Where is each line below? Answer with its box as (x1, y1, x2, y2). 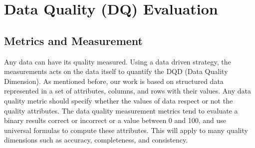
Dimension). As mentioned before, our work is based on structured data (4, 75, 224, 86)
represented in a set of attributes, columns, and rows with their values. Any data (4, 85, 251, 96)
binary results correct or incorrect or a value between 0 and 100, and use (4, 115, 227, 125)
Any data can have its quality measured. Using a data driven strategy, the (4, 56, 231, 66)
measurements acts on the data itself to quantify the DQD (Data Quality (4, 66, 228, 76)
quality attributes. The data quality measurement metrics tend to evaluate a (4, 105, 238, 115)
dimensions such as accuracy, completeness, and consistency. (4, 134, 188, 145)
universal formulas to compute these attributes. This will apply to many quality (4, 124, 248, 135)
